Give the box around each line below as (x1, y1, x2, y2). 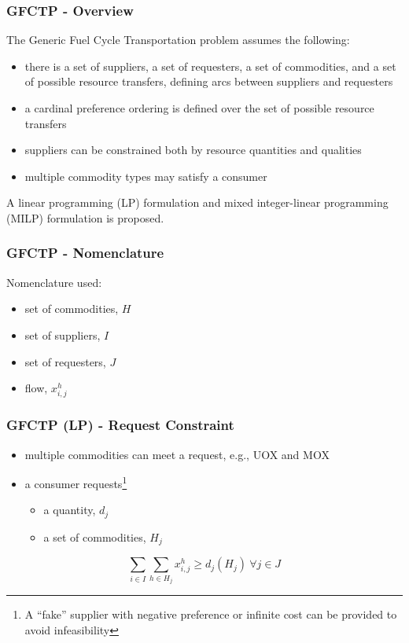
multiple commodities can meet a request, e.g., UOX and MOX (24, 446, 330, 462)
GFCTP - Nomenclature (6, 243, 164, 263)
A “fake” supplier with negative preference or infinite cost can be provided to (24, 606, 397, 623)
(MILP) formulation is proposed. (6, 209, 164, 226)
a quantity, (43, 502, 96, 518)
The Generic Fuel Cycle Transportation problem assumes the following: (6, 31, 350, 48)
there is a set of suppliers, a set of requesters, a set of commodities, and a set (24, 57, 396, 74)
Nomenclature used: (6, 274, 102, 290)
